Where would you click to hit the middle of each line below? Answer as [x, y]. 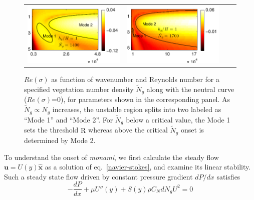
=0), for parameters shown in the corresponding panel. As [141, 99]
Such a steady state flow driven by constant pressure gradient [98, 176]
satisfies [228, 176]
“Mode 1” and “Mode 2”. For [69, 119]
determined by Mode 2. [60, 140]
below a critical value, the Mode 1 [178, 119]
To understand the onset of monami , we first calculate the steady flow [111, 157]
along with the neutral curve [190, 89]
